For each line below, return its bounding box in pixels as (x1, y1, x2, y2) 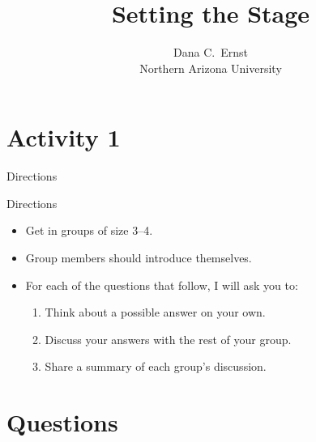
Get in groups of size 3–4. (25, 222, 153, 239)
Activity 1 (6, 121, 121, 154)
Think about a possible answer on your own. (45, 304, 266, 321)
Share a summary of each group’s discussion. (45, 358, 267, 375)
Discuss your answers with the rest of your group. (45, 330, 292, 347)
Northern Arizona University (139, 59, 282, 76)
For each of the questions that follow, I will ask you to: (25, 276, 298, 293)
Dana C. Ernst (173, 44, 248, 61)
